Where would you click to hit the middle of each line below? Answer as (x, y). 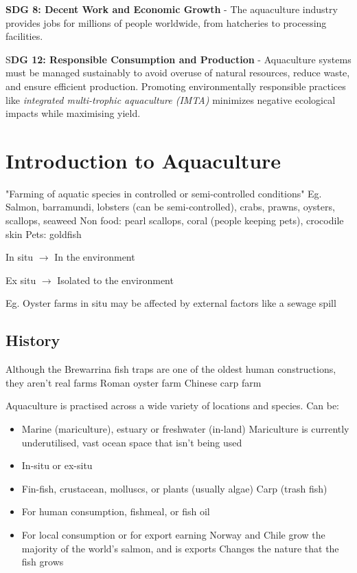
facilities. (24, 36)
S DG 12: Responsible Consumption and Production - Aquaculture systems (178, 59)
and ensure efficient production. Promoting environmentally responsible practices (176, 86)
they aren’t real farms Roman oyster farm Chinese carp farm (134, 382)
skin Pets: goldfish (44, 234)
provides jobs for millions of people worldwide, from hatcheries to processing (166, 22)
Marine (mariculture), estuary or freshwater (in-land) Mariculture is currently (185, 429)
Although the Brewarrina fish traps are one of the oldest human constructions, (171, 369)
